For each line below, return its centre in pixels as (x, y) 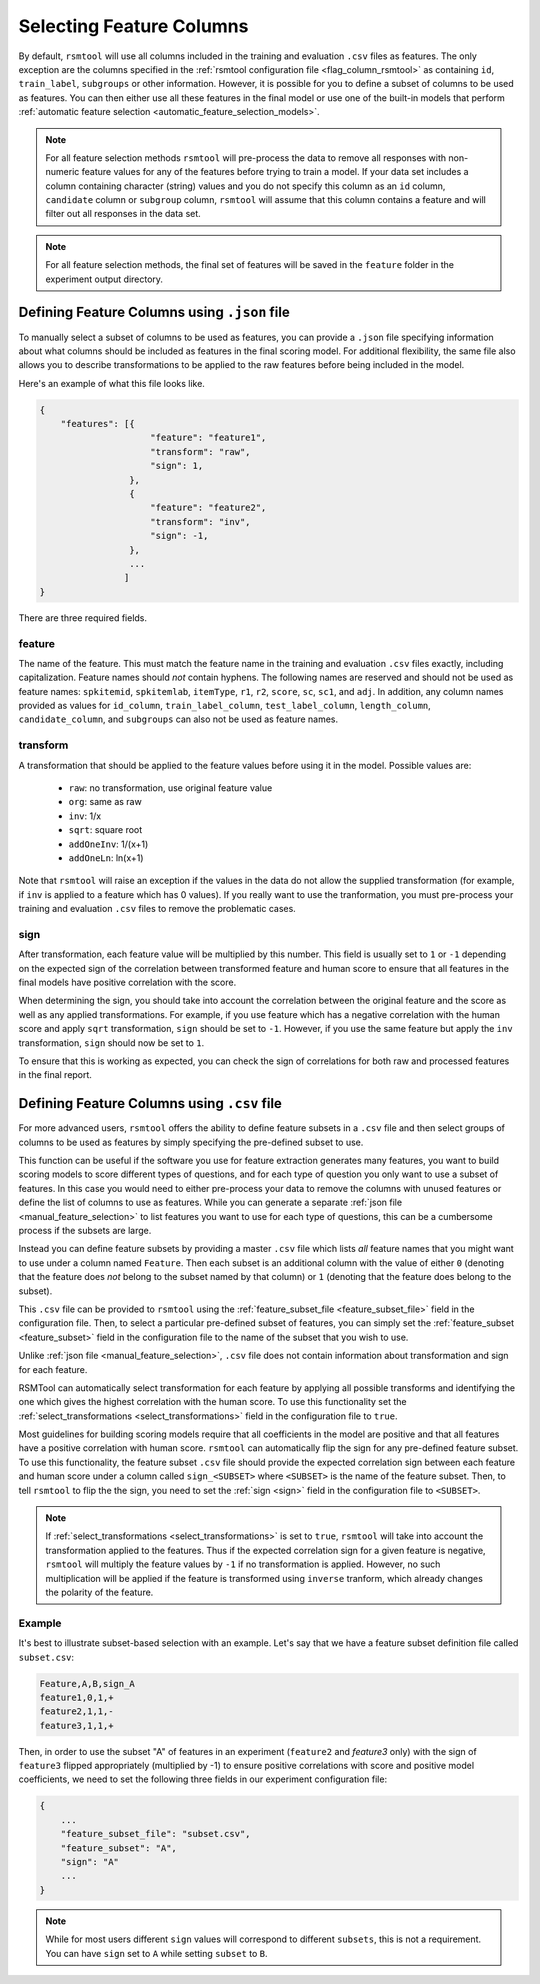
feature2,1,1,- (76, 1711)
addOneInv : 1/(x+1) (108, 844)
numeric (62, 172)
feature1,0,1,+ (76, 1697)
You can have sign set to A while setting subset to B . (157, 1953)
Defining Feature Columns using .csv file (150, 1103)
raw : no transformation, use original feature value (170, 787)
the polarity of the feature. (99, 1592)
